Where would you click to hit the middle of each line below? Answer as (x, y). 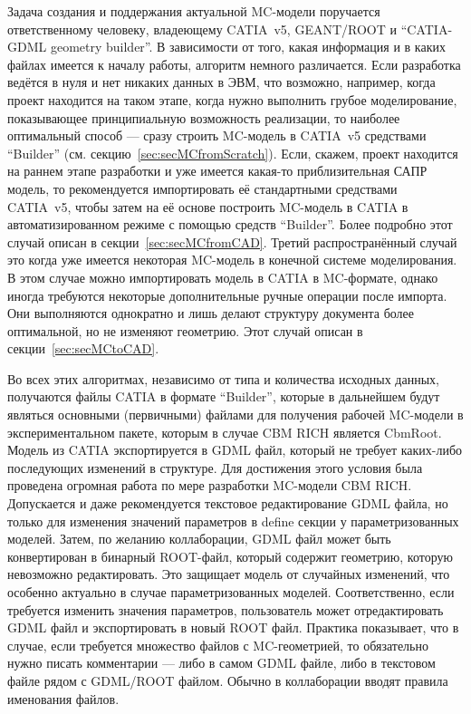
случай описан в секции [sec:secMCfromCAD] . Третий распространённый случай (232, 241)
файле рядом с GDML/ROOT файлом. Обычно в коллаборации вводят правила (228, 680)
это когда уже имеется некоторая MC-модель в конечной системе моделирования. (232, 260)
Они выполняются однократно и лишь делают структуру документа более (211, 313)
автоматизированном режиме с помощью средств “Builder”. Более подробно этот (230, 224)
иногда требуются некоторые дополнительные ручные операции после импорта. (227, 295)
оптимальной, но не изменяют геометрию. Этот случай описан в (185, 330)
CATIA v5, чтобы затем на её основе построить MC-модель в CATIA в (208, 206)
